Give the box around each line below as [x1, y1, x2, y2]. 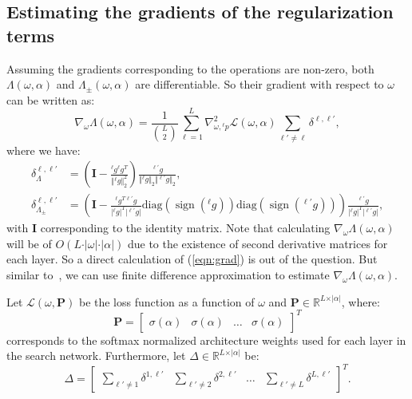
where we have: [6, 141, 81, 158]
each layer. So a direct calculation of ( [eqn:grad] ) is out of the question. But [6, 251, 378, 267]
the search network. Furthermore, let [6, 347, 186, 364]
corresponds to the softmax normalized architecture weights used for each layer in [6, 331, 406, 348]
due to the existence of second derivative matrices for [127, 235, 388, 251]
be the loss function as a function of [78, 293, 255, 310]
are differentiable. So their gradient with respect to [135, 76, 384, 93]
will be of [6, 235, 52, 251]
